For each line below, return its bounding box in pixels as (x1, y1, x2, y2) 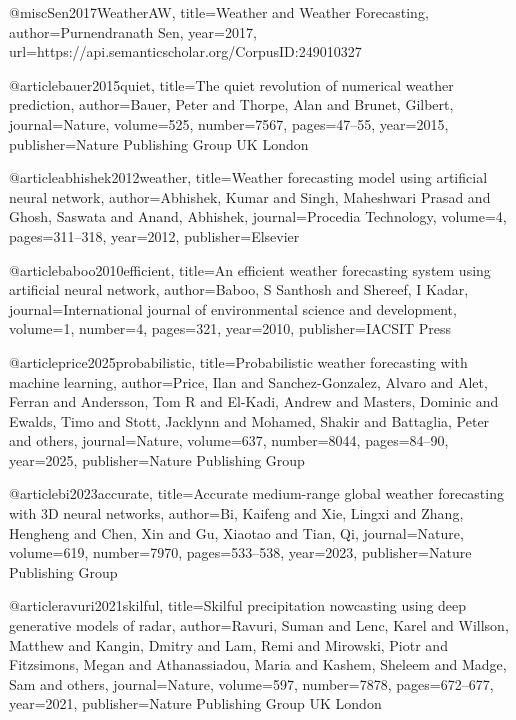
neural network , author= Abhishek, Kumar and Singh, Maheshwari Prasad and (9, 186, 491, 207)
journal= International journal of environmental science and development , (9, 298, 457, 319)
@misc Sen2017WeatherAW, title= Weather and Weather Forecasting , (9, 2, 429, 22)
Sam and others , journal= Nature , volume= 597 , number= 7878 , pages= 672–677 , (9, 673, 494, 694)
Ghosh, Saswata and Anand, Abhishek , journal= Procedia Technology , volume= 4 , (9, 206, 507, 227)
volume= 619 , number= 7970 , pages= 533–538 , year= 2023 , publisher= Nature (9, 542, 472, 563)
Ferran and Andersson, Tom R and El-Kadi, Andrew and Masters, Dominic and (9, 391, 499, 412)
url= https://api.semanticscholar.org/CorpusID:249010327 (9, 41, 362, 62)
